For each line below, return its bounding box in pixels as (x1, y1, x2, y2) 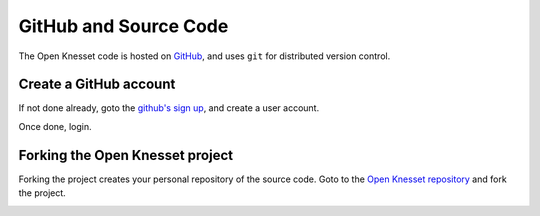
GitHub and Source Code (18, 15, 229, 37)
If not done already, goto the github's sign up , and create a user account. (18, 102, 320, 114)
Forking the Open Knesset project (18, 146, 234, 164)
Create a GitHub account (18, 76, 176, 93)
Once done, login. (18, 120, 92, 132)
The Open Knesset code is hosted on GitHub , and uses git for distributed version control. (18, 50, 391, 62)
